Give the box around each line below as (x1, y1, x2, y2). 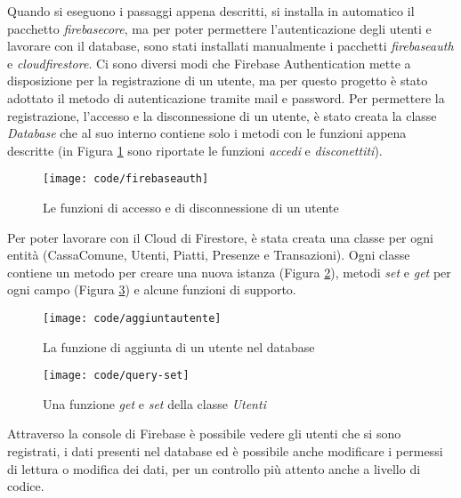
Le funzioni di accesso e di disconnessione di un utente (43, 198, 339, 216)
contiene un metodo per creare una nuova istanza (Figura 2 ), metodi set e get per (7, 262, 451, 281)
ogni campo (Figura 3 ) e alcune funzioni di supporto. (7, 280, 296, 299)
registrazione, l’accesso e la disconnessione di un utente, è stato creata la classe (7, 106, 437, 124)
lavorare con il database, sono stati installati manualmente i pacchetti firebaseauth (7, 36, 454, 55)
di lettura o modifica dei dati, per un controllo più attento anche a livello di (7, 459, 421, 478)
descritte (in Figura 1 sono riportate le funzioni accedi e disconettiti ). (7, 141, 383, 159)
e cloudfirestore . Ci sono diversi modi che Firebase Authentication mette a (7, 53, 411, 72)
